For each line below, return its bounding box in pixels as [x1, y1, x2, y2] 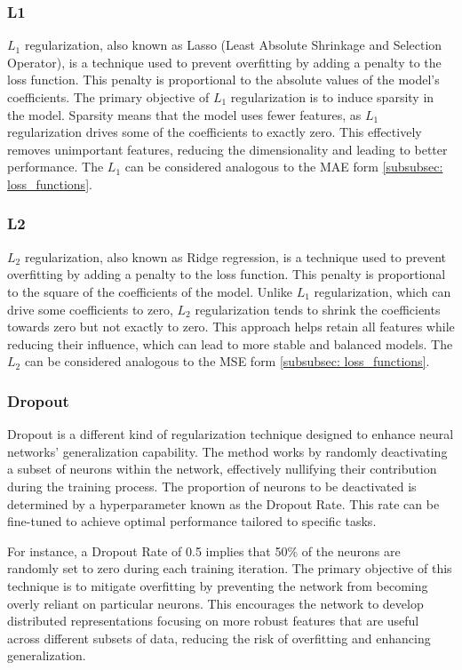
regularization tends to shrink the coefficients [195, 299, 441, 318]
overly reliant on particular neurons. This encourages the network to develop [7, 594, 424, 612]
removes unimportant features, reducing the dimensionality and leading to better [7, 140, 448, 158]
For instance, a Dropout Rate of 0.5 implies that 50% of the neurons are [7, 541, 401, 560]
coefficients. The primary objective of [7, 88, 210, 106]
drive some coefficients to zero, [7, 299, 173, 318]
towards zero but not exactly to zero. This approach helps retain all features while [7, 317, 455, 336]
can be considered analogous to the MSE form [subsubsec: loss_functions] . [24, 352, 430, 371]
